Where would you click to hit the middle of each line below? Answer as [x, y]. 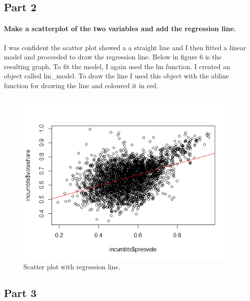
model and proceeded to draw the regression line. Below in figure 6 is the [113, 57]
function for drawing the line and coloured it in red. [81, 85]
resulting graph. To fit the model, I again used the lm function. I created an [117, 66]
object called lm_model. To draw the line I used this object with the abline [116, 76]
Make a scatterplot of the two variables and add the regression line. [120, 28]
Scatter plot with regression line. [72, 267]
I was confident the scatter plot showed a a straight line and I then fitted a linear [125, 47]
